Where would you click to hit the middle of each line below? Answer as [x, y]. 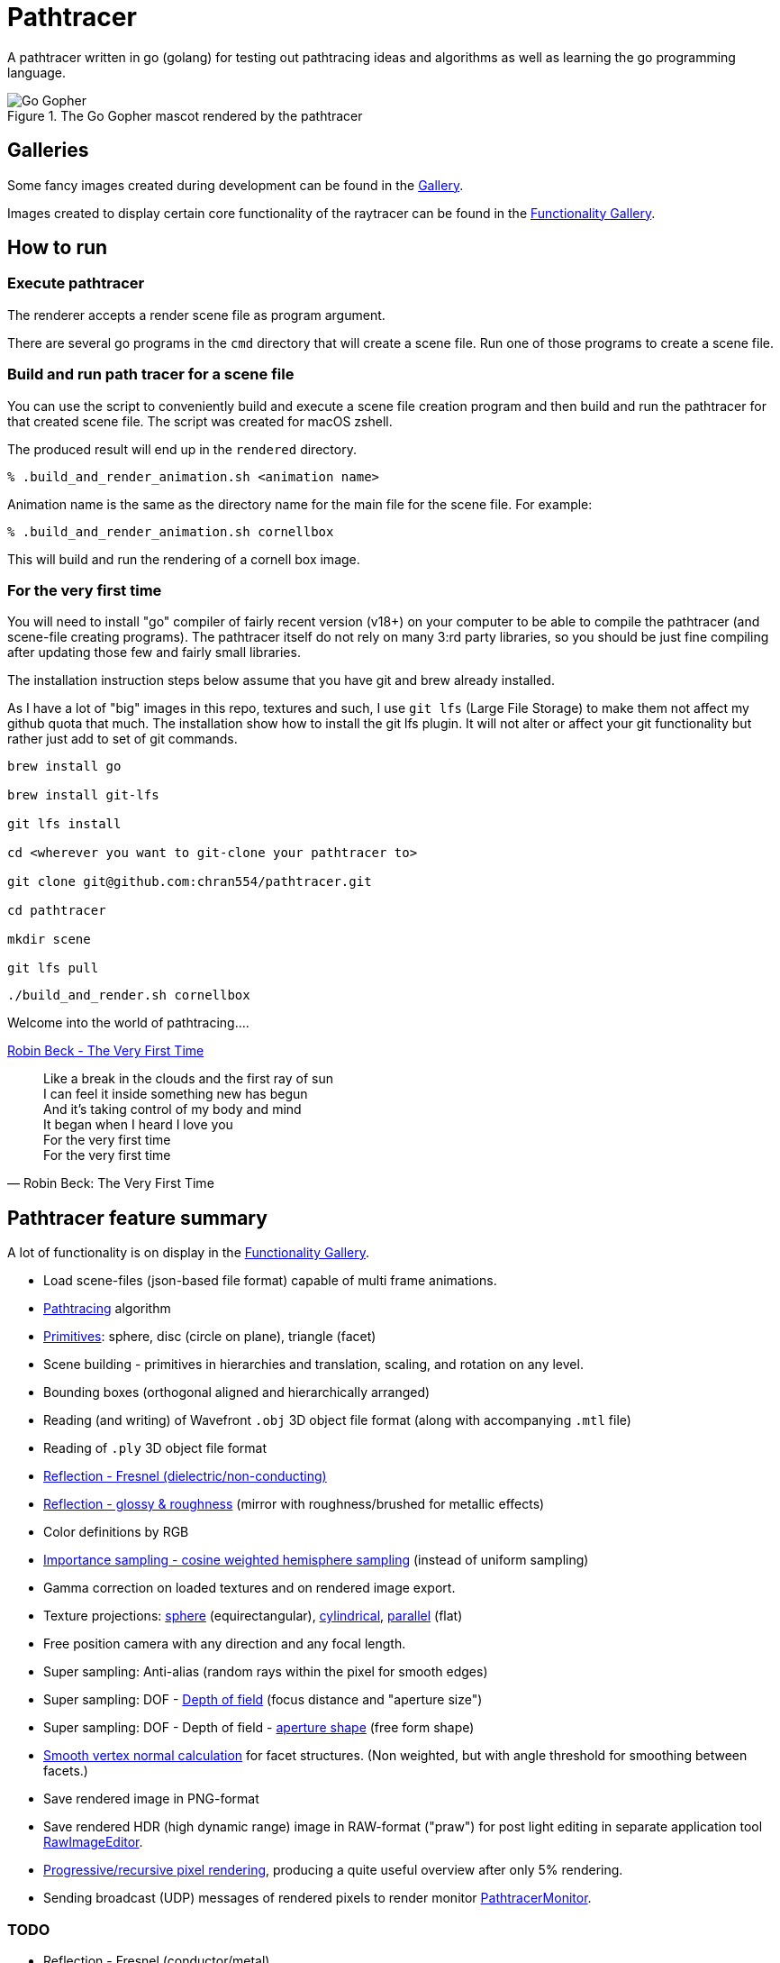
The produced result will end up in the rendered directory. [182, 449]
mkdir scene [49, 940]
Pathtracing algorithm [107, 1309]
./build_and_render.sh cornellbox [129, 995]
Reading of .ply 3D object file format [155, 1448]
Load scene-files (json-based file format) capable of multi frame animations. [270, 1281]
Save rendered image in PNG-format [151, 1799]
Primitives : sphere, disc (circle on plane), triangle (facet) [210, 1337]
